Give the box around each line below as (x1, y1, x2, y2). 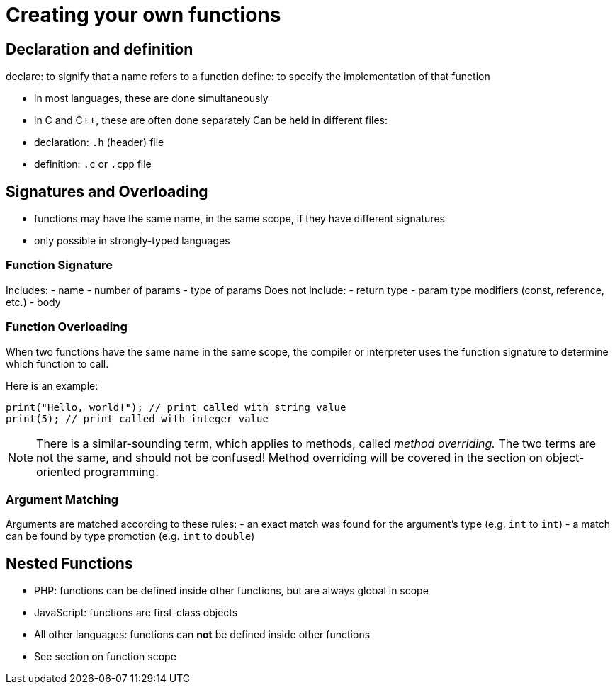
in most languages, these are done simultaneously (34, 92, 269, 105)
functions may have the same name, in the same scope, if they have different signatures (34, 213, 445, 225)
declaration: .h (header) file (34, 136, 164, 149)
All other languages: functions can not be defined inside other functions (34, 628, 371, 641)
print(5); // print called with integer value (6, 412, 269, 424)
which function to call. (6, 357, 109, 370)
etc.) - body (6, 295, 61, 308)
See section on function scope (34, 650, 176, 663)
